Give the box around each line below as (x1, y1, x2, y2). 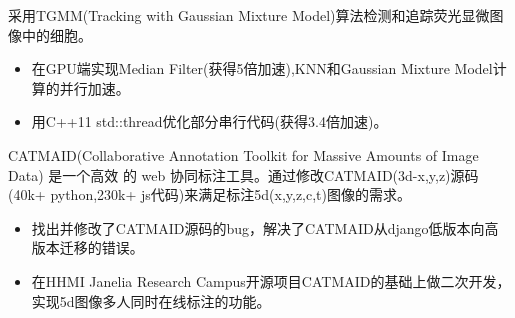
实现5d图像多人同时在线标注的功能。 (31, 290, 271, 311)
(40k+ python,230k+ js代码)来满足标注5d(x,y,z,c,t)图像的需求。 (8, 184, 412, 205)
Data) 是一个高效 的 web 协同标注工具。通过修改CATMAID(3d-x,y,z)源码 (8, 164, 479, 185)
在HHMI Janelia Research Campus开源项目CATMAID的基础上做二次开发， (31, 270, 511, 291)
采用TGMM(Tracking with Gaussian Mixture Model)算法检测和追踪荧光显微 (8, 5, 490, 25)
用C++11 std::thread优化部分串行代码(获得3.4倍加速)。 (31, 111, 388, 132)
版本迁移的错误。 (31, 237, 144, 258)
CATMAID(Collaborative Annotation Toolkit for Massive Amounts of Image (8, 144, 479, 165)
